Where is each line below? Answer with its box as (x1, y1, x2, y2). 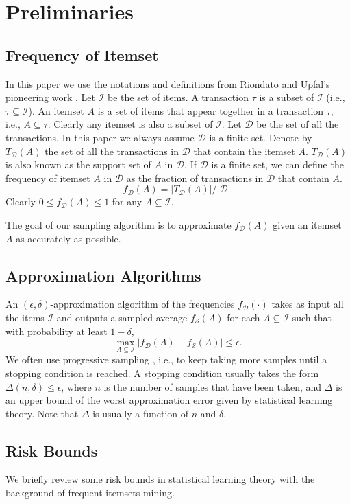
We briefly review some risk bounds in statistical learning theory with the (5, 472, 315, 486)
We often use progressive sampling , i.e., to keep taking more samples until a (5, 352, 327, 367)
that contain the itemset (193, 144, 295, 158)
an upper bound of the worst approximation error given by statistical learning (5, 393, 333, 407)
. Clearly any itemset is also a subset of (47, 117, 213, 131)
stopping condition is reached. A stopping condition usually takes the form (5, 365, 319, 380)
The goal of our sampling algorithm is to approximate (5, 217, 232, 231)
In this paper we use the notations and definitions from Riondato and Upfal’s (5, 76, 330, 91)
